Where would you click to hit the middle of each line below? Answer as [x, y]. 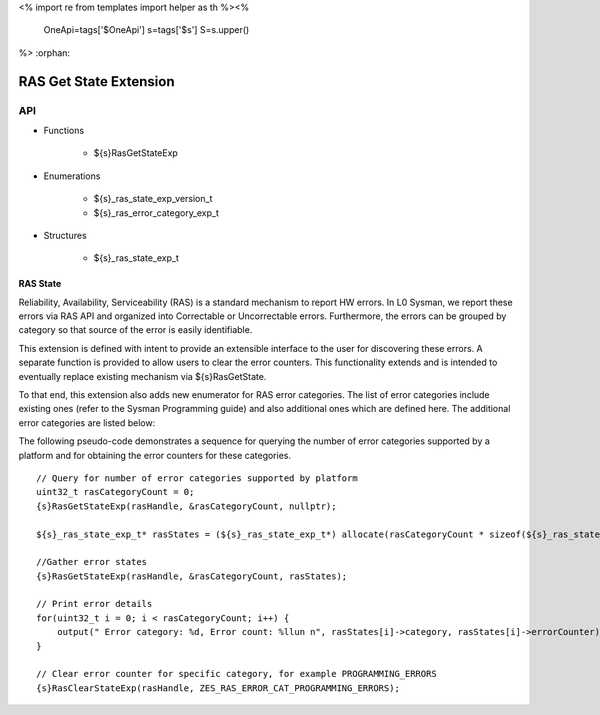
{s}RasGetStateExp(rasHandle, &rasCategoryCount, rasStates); [192, 576]
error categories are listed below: [87, 422]
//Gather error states [92, 562]
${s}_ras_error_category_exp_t [156, 212]
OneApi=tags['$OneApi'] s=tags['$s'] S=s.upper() [146, 30]
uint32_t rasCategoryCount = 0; [115, 492]
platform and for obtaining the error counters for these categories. [155, 455]
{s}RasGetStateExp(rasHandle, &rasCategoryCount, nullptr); [186, 506]
